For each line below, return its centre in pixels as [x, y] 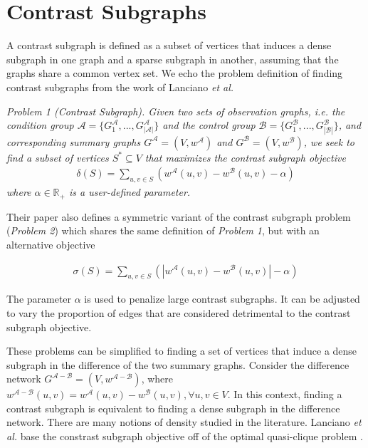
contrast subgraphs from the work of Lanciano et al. [120, 87]
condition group [40, 125]
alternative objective [51, 244]
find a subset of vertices [58, 157]
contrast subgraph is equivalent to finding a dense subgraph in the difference [173, 408]
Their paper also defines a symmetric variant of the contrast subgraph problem [179, 216]
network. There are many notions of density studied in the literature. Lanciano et [184, 422]
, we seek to [329, 141]
